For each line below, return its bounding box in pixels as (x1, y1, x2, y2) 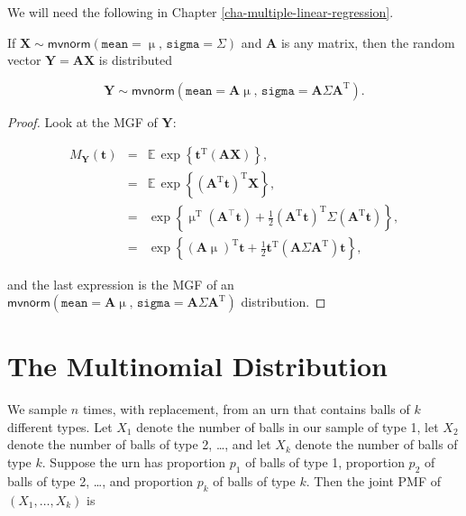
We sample (7, 400, 68, 419)
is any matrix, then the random (280, 32, 455, 51)
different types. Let (7, 417, 113, 436)
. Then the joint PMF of (306, 471, 442, 490)
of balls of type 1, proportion (245, 453, 405, 471)
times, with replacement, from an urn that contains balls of (82, 400, 410, 419)
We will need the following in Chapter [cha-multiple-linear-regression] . (7, 3, 394, 21)
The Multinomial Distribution (7, 347, 388, 384)
